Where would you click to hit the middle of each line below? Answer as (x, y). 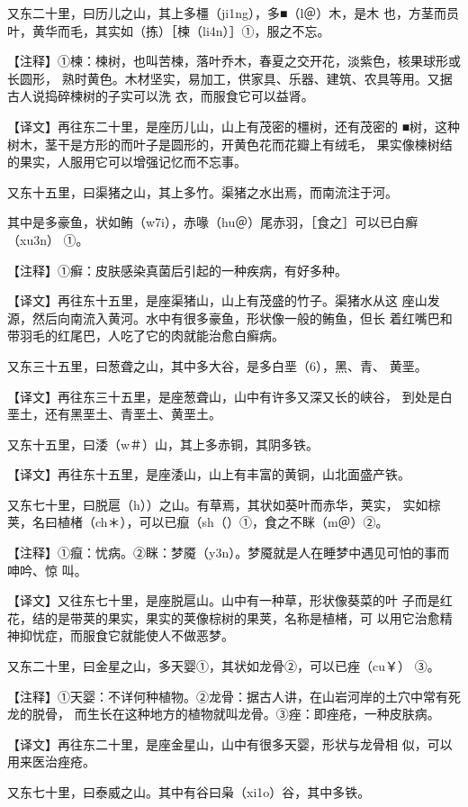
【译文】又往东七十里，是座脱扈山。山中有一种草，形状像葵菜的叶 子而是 (224, 600)
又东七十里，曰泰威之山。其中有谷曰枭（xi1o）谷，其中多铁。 (189, 792)
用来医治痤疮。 (51, 762)
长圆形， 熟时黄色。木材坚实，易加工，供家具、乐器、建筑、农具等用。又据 (230, 78)
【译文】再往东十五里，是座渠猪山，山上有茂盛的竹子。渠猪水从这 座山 (217, 300)
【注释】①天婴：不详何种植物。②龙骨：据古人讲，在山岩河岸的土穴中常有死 (234, 696)
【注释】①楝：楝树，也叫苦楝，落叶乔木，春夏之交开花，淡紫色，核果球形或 (234, 61)
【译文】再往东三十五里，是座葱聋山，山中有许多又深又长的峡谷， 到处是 (224, 396)
